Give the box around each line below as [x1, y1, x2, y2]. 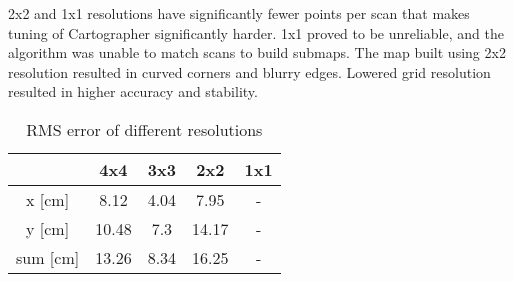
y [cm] [26, 216, 70, 240]
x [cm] [26, 187, 70, 211]
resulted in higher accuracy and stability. [8, 81, 258, 102]
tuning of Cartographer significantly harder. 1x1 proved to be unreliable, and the [8, 22, 504, 43]
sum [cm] [16, 245, 80, 269]
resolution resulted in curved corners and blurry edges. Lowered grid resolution [8, 61, 491, 82]
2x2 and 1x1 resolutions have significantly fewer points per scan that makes [8, 3, 470, 23]
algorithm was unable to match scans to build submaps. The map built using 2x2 [8, 42, 506, 63]
